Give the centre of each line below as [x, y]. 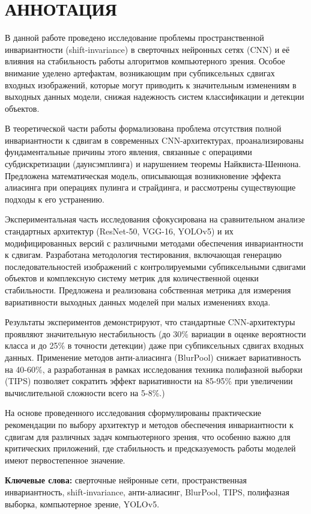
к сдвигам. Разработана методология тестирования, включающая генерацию [143, 255]
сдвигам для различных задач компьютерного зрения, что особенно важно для [148, 436]
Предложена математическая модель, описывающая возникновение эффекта [143, 175]
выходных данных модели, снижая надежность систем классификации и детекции [155, 96]
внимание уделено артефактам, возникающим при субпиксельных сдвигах [140, 72]
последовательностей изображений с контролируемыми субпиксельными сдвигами [155, 266]
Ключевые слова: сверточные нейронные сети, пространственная [126, 480]
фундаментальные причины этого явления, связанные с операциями [128, 152]
